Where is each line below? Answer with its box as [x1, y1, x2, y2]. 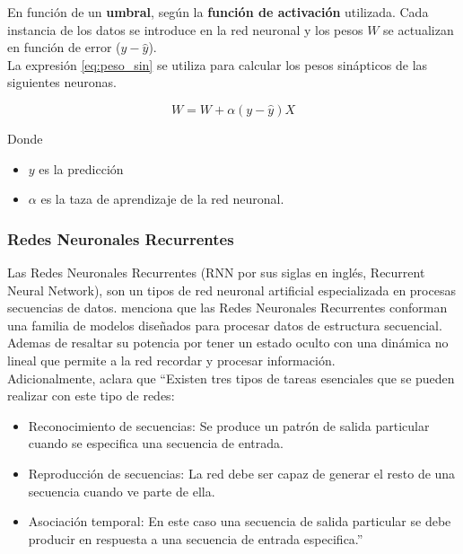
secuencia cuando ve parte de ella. [28, 481, 215, 500]
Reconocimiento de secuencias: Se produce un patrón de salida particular [28, 416, 430, 435]
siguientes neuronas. [7, 73, 117, 92]
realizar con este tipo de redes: [7, 386, 175, 405]
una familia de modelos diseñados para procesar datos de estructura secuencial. [7, 315, 442, 334]
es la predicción [39, 159, 124, 178]
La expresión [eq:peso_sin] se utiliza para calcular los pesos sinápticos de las [7, 55, 428, 74]
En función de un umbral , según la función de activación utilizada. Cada [7, 3, 429, 21]
